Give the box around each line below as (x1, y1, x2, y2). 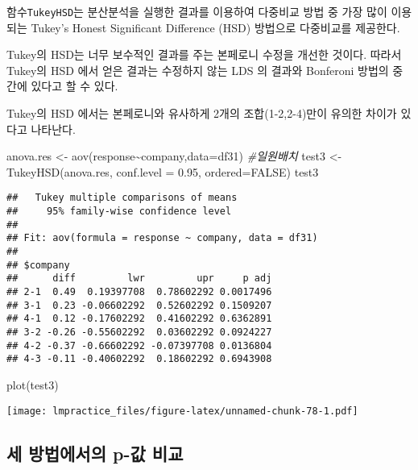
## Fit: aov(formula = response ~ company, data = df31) (6, 232, 318, 244)
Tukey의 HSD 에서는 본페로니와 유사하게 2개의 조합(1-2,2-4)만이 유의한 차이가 (6, 105, 397, 122)
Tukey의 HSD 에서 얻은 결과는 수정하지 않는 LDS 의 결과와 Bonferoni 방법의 (6, 61, 389, 78)
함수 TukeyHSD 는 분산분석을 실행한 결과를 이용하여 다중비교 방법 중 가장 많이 (6, 3, 387, 19)
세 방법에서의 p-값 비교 (6, 440, 184, 465)
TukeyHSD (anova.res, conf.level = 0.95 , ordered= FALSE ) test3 (6, 163, 319, 180)
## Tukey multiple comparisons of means (6, 192, 238, 204)
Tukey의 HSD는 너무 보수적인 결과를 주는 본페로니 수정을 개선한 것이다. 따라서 (6, 46, 402, 63)
